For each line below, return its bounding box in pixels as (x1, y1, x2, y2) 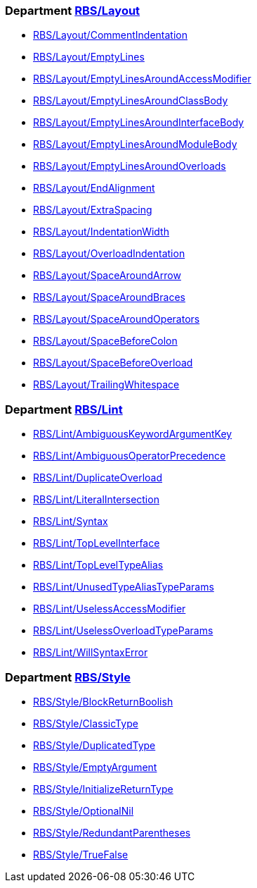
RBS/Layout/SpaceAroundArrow (33, 269, 181, 282)
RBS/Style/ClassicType (33, 717, 138, 729)
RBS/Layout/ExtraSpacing (33, 204, 152, 216)
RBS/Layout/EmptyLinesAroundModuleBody (33, 138, 237, 151)
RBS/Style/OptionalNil (33, 804, 134, 817)
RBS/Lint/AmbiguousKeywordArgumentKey (33, 428, 232, 440)
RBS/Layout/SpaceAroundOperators (33, 313, 200, 326)
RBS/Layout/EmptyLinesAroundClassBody (33, 94, 228, 107)
